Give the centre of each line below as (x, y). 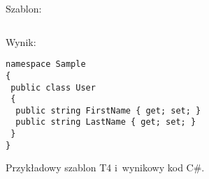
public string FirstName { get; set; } (108, 110)
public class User (53, 87)
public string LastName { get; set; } (106, 122)
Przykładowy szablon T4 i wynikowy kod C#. (105, 168)
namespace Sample (46, 64)
